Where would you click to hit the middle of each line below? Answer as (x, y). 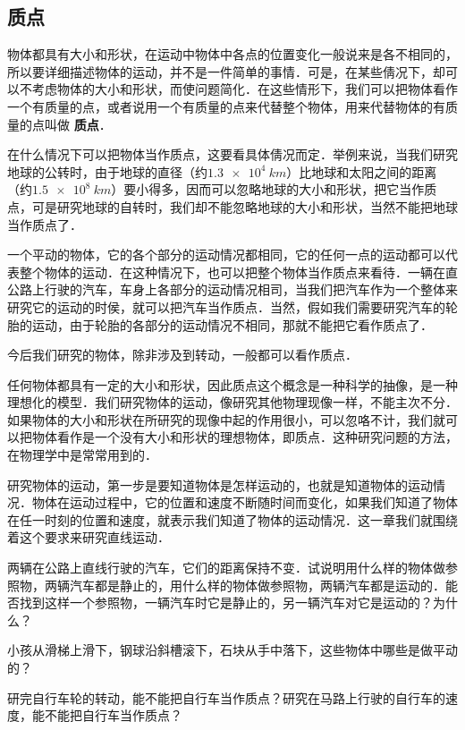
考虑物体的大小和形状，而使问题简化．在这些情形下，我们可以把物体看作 (245, 89)
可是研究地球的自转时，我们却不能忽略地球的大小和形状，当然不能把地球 (245, 206)
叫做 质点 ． (78, 124)
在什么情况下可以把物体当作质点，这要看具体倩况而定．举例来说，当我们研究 (232, 154)
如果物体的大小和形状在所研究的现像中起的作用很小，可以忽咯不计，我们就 (226, 419)
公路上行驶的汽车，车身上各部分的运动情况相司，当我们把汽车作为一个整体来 (232, 289)
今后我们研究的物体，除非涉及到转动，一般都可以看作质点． (182, 355)
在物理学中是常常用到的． (82, 455)
